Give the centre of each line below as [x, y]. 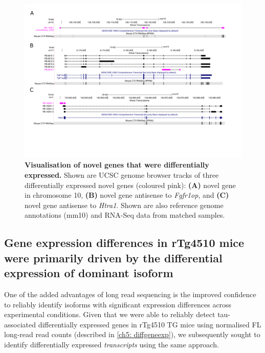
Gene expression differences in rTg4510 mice [124, 243]
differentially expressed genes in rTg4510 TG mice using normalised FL [150, 324]
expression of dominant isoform [89, 273]
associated [20, 324]
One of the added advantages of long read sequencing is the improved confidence [130, 294]
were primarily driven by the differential [113, 257]
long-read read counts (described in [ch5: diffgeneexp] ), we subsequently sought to [132, 334]
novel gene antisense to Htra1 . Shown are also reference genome [124, 205]
